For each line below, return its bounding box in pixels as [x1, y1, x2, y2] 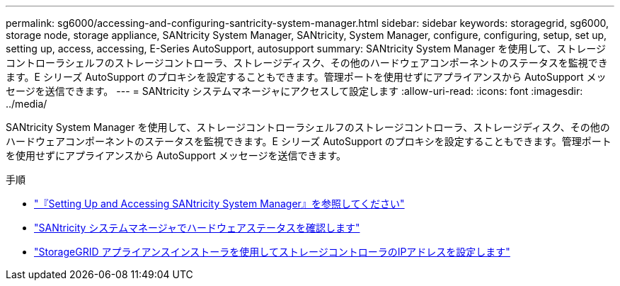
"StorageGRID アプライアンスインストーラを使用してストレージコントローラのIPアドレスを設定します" [34, 246, 510, 258]
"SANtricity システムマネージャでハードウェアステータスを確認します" [34, 222, 360, 234]
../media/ [6, 98, 47, 110]
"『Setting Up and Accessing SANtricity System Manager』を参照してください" [34, 198, 405, 210]
